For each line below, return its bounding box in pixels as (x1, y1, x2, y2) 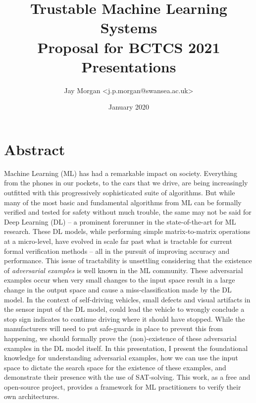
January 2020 (108, 102, 149, 112)
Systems (100, 17, 157, 38)
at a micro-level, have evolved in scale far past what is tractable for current (4, 235, 232, 246)
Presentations (81, 56, 176, 76)
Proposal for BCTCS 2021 (37, 37, 220, 57)
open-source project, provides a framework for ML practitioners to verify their (4, 381, 241, 392)
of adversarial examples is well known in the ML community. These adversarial (4, 265, 243, 275)
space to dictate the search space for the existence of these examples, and (4, 362, 226, 372)
